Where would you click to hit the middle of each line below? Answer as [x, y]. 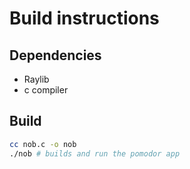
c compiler [46, 90]
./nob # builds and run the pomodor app [95, 153]
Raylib [36, 79]
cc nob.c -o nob [43, 144]
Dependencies [55, 55]
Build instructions [84, 18]
